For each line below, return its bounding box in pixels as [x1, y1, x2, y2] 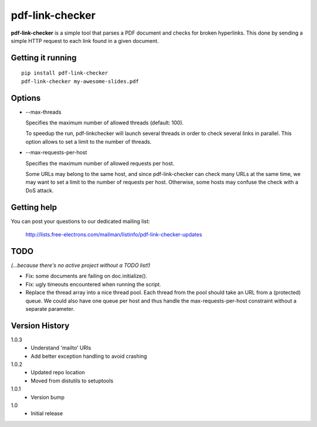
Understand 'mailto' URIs [31, 344, 92, 351]
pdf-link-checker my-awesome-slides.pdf [21, 78, 139, 84]
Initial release [31, 410, 63, 417]
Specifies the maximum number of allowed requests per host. [25, 160, 174, 167]
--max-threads [25, 109, 62, 116]
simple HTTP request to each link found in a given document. [11, 37, 159, 44]
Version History [11, 320, 70, 331]
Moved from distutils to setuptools [31, 377, 114, 384]
